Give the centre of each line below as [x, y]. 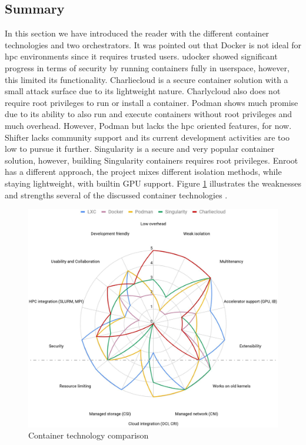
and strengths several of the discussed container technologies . [116, 195]
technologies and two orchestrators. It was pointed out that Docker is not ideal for [153, 44]
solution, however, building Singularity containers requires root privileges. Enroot [152, 160]
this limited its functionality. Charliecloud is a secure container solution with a [147, 79]
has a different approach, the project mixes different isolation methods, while [143, 172]
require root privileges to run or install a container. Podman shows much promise [152, 102]
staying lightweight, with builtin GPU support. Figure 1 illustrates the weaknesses [153, 183]
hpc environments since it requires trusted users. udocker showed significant [141, 56]
